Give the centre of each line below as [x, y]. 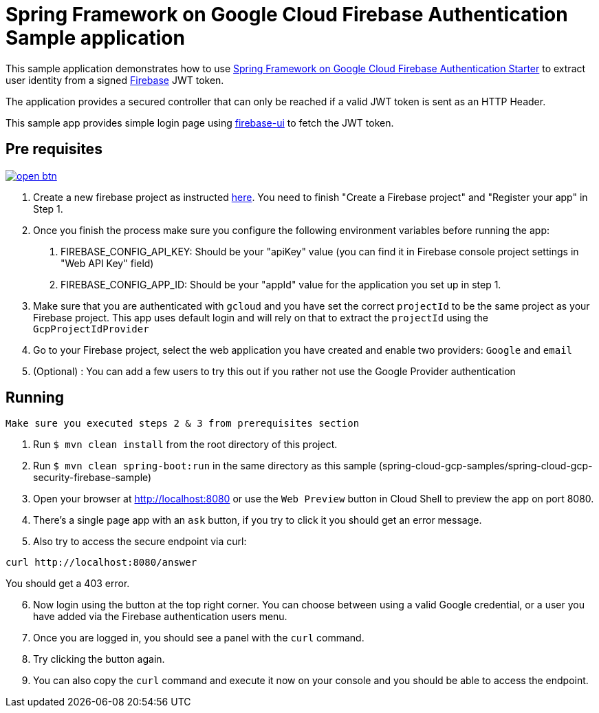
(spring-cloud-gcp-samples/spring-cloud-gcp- [486, 466]
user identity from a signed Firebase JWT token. [115, 80]
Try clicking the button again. [99, 659]
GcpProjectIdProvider [91, 329]
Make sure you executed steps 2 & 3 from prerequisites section [183, 424]
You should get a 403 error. [68, 584]
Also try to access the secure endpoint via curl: [140, 542]
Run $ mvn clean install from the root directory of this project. [185, 445]
